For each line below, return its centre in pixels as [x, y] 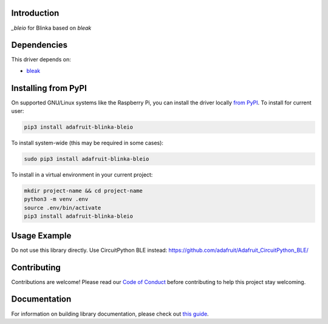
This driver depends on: [41, 59]
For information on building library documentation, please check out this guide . [110, 314]
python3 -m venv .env [56, 199]
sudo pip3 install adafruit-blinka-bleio [87, 159]
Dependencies [39, 45]
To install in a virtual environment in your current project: [82, 175]
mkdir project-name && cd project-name [83, 191]
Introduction [35, 13]
